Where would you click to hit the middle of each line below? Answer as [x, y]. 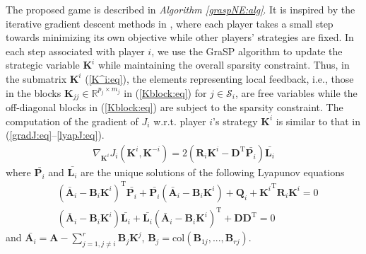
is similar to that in [318, 121]
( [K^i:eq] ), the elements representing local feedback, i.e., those [219, 78]
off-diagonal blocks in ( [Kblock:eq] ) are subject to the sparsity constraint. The [175, 107]
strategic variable [43, 65]
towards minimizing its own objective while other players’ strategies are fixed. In [180, 37]
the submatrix [36, 78]
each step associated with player [75, 51]
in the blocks [34, 92]
